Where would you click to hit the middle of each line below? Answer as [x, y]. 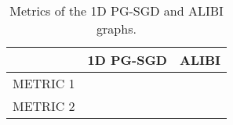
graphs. [116, 29]
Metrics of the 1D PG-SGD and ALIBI [116, 11]
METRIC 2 [44, 106]
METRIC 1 [44, 83]
